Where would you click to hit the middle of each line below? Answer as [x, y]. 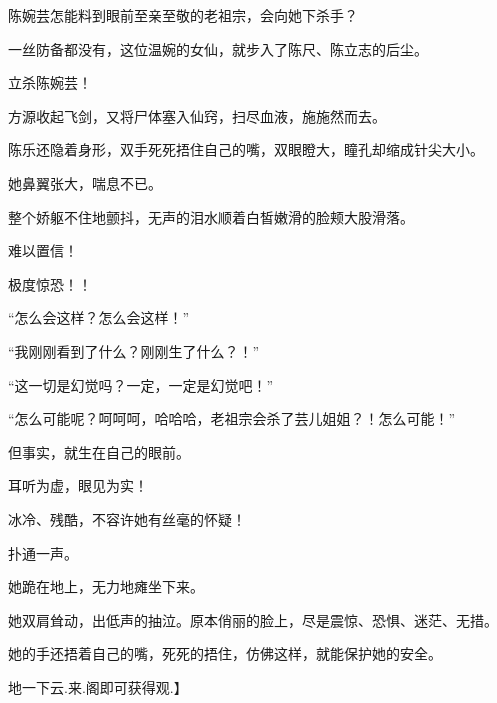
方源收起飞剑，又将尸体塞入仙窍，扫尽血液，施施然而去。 [197, 115]
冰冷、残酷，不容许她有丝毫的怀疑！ [127, 518]
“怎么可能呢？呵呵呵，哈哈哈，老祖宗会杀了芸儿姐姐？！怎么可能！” [232, 418]
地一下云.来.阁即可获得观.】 [98, 686]
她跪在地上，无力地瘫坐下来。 [106, 586]
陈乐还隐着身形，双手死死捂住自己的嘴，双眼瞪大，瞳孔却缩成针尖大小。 [246, 149]
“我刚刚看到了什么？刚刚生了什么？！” [134, 350]
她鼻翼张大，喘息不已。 [85, 182]
